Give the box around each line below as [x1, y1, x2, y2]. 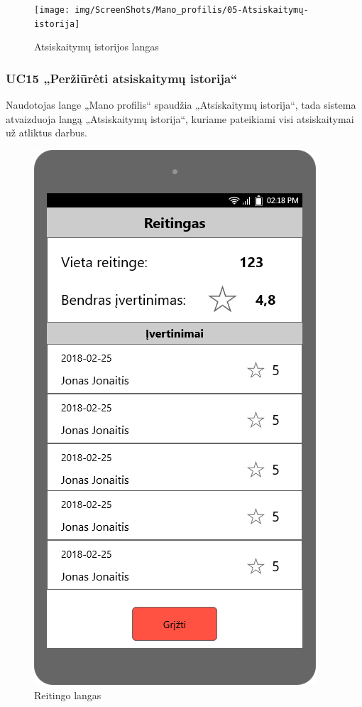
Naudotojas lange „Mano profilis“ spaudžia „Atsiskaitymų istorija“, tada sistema [6, 97, 356, 112]
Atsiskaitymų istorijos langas [34, 39, 159, 54]
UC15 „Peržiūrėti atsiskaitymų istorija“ [6, 69, 238, 87]
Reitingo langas [34, 687, 102, 702]
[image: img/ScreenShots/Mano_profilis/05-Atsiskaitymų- [34, 5, 309, 15]
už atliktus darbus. [6, 125, 87, 140]
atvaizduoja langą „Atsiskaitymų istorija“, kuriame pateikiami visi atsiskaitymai [6, 111, 354, 126]
